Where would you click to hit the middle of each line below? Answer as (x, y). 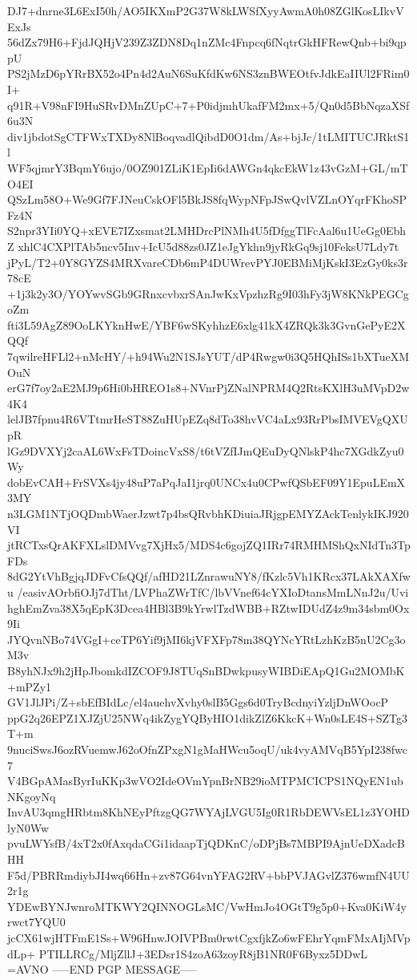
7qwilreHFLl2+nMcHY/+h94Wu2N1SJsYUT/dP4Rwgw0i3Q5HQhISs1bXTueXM (208, 356)
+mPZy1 (30, 686)
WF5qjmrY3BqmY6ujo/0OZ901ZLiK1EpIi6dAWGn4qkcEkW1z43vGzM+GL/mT (208, 167)
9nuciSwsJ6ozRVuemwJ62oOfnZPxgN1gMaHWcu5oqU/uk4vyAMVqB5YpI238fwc (208, 749)
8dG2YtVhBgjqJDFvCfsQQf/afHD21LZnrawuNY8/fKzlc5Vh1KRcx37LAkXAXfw (209, 576)
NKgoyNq (32, 796)
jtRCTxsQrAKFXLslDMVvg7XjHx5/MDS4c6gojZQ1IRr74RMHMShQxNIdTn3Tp (209, 545)
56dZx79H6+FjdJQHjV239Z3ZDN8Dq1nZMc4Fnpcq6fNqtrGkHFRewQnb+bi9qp (207, 42)
